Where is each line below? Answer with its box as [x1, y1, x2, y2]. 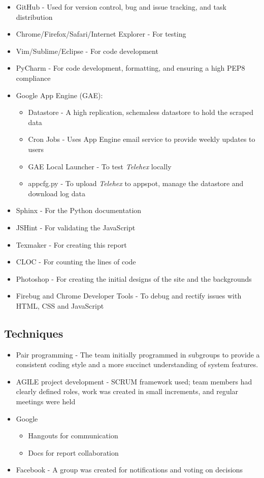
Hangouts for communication [28, 430, 118, 441]
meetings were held [16, 396, 76, 407]
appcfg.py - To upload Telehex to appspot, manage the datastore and [28, 178, 244, 189]
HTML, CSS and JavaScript [16, 300, 104, 311]
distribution [16, 11, 53, 22]
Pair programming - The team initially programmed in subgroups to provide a [16, 349, 260, 360]
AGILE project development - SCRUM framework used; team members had [16, 376, 252, 386]
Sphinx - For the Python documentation [16, 205, 142, 216]
